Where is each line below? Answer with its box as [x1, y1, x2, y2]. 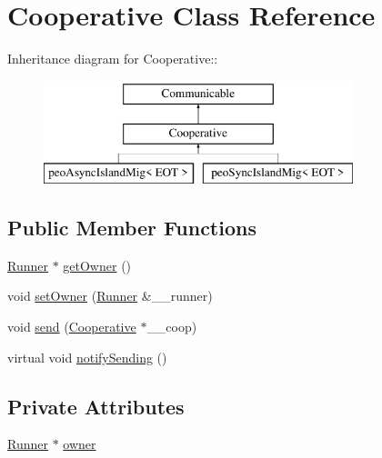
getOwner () [63, 255, 132, 274]
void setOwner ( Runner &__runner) [7, 286, 213, 305]
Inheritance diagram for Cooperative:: [7, 49, 218, 68]
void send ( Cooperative [7, 317, 136, 336]
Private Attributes [7, 392, 185, 420]
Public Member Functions [7, 214, 256, 242]
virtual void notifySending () [7, 347, 167, 366]
